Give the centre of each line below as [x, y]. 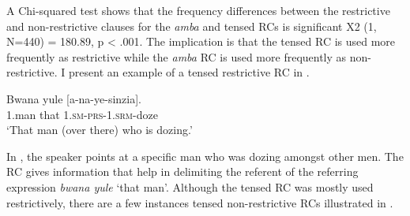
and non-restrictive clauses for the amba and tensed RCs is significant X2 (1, [192, 26]
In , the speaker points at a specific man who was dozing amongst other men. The [205, 156]
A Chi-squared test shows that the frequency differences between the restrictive [198, 10]
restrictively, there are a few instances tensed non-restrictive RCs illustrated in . [200, 202]
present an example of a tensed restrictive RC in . [189, 72]
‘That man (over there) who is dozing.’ [100, 130]
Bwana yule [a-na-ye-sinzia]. [74, 98]
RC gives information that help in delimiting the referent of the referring [182, 171]
